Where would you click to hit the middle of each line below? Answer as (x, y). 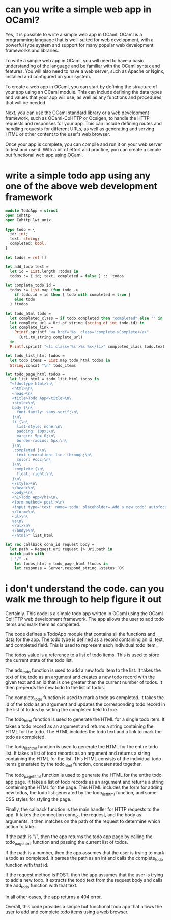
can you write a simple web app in (78, 9)
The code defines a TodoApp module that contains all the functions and (80, 634)
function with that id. (27, 865)
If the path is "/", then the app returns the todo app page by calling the (79, 837)
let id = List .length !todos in (44, 271)
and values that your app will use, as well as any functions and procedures (83, 97)
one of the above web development (81, 186)
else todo (25, 299)
